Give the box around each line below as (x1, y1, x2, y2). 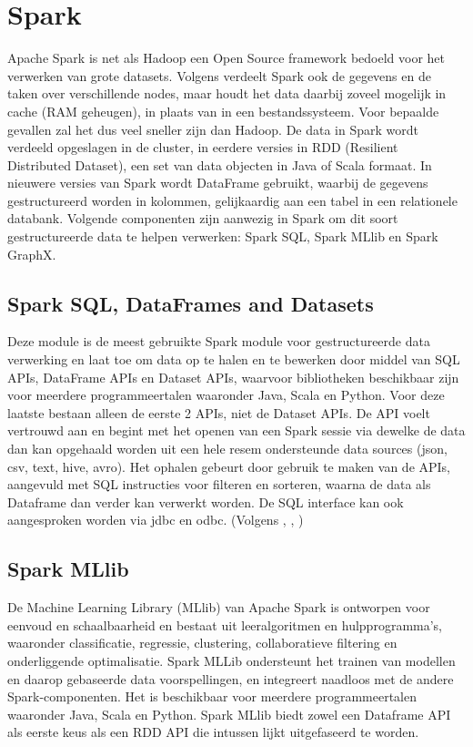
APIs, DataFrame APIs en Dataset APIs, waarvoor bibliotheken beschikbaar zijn (7, 367, 459, 386)
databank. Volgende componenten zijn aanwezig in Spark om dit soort (7, 209, 398, 228)
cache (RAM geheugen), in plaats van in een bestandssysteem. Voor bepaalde (7, 101, 439, 120)
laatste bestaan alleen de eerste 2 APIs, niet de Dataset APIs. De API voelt (7, 403, 430, 422)
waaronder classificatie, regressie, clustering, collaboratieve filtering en (7, 633, 398, 652)
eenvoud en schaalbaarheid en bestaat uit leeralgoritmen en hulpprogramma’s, (7, 615, 443, 634)
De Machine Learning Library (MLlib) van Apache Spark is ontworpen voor (7, 598, 430, 617)
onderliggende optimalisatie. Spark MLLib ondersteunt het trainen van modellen (7, 650, 456, 670)
